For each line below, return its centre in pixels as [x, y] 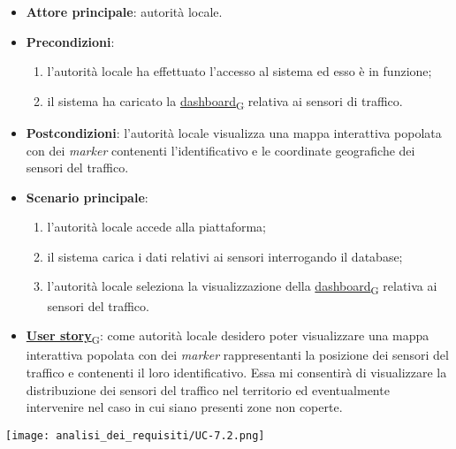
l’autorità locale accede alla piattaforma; [157, 227]
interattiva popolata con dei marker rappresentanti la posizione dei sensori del [237, 355]
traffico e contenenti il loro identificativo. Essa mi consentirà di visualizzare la [236, 372]
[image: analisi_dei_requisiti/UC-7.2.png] [135, 435]
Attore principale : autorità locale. [124, 11]
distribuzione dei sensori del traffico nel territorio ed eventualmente [208, 389]
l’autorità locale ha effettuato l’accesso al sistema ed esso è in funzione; [239, 71]
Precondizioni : [70, 41]
